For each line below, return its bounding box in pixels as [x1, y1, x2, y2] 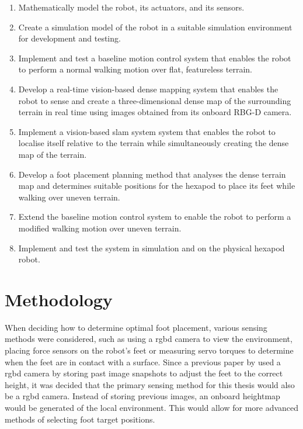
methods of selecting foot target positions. [5, 413, 155, 425]
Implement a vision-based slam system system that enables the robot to [18, 125, 276, 137]
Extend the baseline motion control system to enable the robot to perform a [18, 210, 291, 223]
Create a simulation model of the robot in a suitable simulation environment [18, 20, 292, 33]
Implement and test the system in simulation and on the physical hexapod [18, 241, 285, 254]
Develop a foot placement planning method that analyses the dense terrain [18, 168, 286, 180]
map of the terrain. [18, 148, 87, 160]
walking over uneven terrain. [18, 191, 120, 203]
